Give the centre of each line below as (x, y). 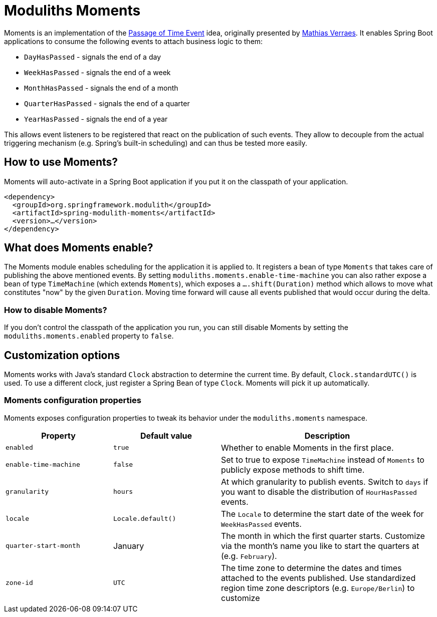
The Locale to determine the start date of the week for (322, 514)
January (129, 546)
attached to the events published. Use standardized (318, 578)
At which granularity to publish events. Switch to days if (325, 482)
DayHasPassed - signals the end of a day (92, 57)
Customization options (62, 355)
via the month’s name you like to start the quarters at (320, 546)
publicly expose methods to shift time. (293, 470)
